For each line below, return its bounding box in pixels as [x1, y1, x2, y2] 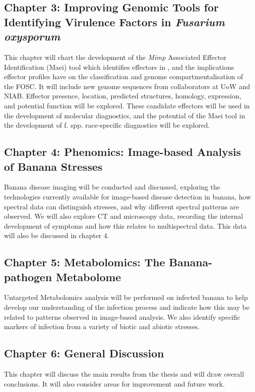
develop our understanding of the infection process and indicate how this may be [4, 302, 250, 312]
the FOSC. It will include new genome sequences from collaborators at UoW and [4, 81, 250, 91]
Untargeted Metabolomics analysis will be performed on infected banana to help [4, 292, 248, 302]
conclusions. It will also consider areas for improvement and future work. [4, 378, 225, 389]
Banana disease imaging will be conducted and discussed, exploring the [4, 182, 220, 192]
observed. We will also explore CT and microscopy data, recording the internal [4, 211, 243, 221]
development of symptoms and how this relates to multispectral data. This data [4, 220, 247, 231]
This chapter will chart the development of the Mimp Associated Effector [4, 51, 227, 62]
